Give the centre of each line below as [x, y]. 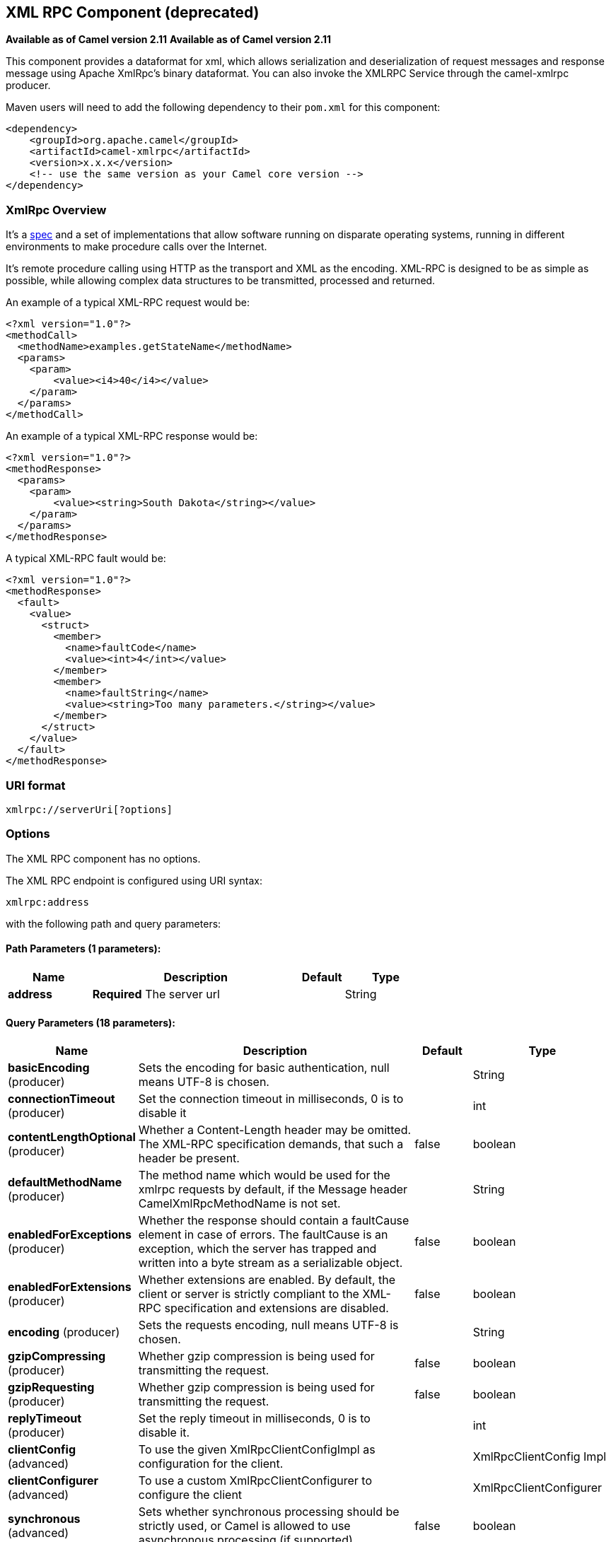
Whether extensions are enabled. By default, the [267, 1280]
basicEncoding [49, 1068]
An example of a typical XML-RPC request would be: [128, 303]
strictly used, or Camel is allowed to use [244, 1526]
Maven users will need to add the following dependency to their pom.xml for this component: [223, 107]
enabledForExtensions [70, 1287]
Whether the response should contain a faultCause [274, 1221]
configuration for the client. [211, 1464]
